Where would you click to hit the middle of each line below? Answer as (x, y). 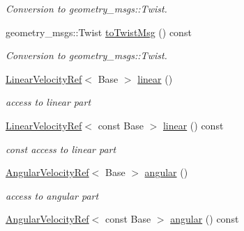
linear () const (193, 125)
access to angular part (52, 195)
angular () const (205, 219)
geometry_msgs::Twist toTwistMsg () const (99, 32)
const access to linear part (61, 149)
